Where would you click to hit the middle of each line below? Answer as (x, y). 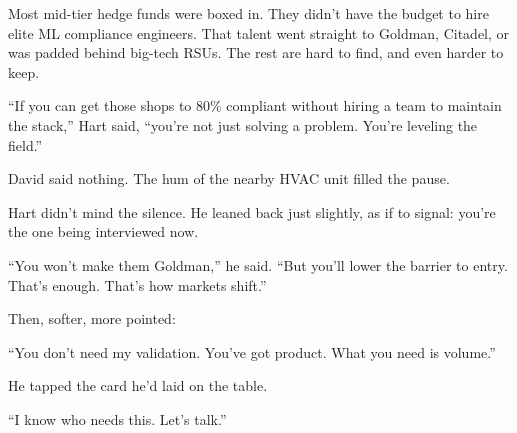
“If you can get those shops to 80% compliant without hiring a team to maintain (255, 105)
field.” (25, 144)
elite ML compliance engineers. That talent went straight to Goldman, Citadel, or (259, 32)
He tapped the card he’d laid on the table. (138, 385)
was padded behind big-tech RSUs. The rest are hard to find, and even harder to (256, 52)
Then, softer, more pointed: (92, 318)
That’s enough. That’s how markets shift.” (137, 284)
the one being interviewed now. (103, 231)
